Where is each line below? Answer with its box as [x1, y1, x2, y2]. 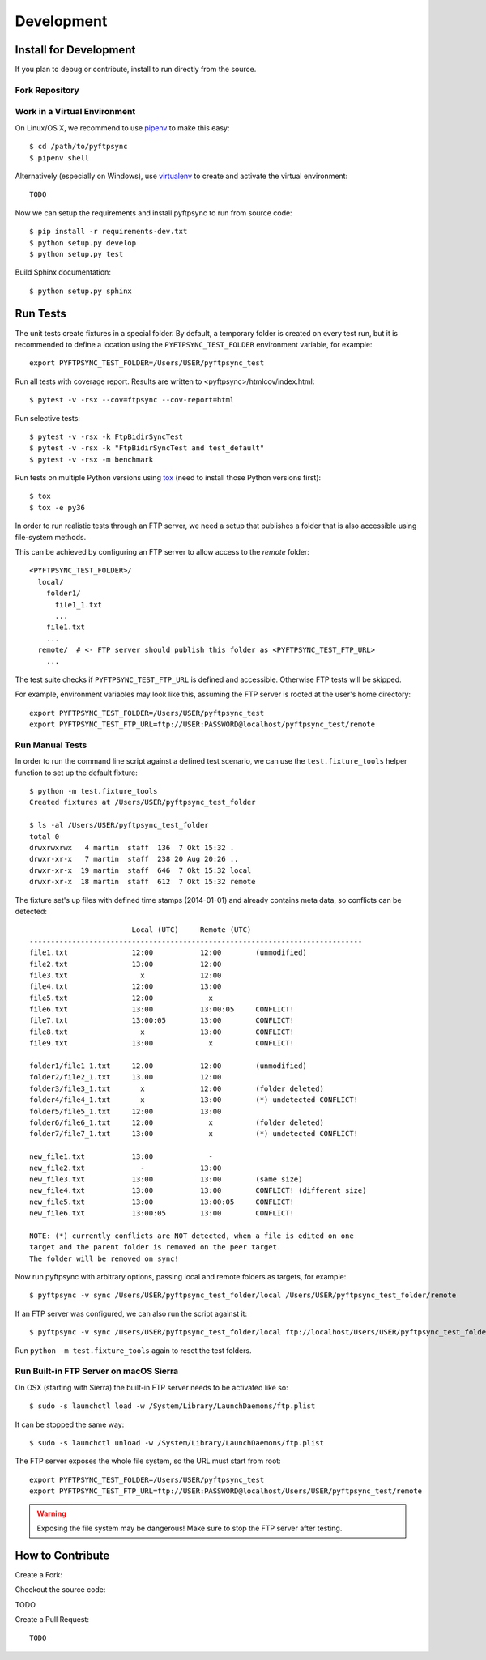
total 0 [29, 832, 60, 841]
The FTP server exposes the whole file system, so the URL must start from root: [15, 1456, 281, 1466]
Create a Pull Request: [15, 1614, 89, 1624]
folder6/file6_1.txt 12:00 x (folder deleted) [29, 1117, 324, 1127]
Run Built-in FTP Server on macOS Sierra [15, 1365, 179, 1377]
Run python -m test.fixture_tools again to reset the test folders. [15, 1345, 252, 1356]
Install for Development [15, 43, 136, 57]
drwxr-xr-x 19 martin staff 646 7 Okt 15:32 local [29, 866, 252, 875]
